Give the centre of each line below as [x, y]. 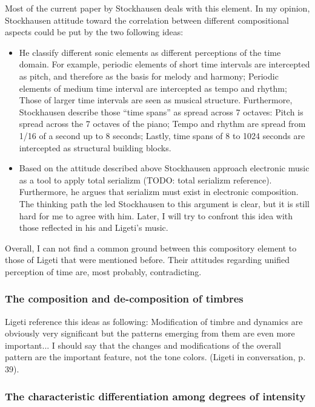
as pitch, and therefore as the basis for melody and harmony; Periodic [149, 76]
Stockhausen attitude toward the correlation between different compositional [147, 20]
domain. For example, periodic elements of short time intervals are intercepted [164, 64]
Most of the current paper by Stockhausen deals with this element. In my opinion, [157, 8]
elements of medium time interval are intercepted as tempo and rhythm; [153, 88]
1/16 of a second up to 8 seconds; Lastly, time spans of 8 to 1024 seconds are [162, 135]
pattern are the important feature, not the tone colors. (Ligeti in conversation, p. [155, 357]
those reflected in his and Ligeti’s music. [94, 227]
